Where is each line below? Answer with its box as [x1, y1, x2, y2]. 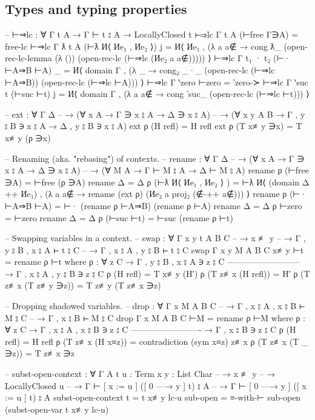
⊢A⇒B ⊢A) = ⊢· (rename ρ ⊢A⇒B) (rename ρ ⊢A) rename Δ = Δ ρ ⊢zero [5, 199, 302, 212]
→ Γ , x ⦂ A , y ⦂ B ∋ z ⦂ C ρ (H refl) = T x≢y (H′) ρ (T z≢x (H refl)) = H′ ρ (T [5, 267, 310, 279]
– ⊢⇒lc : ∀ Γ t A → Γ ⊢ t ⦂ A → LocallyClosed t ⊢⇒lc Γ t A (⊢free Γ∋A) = [5, 28, 299, 41]
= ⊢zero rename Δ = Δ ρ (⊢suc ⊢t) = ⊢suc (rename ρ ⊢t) [5, 211, 233, 224]
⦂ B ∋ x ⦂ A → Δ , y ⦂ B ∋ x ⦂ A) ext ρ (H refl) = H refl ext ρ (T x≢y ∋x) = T [5, 119, 302, 132]
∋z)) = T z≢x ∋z [5, 347, 75, 359]
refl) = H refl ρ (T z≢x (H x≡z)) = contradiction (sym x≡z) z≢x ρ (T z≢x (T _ [5, 335, 308, 347]
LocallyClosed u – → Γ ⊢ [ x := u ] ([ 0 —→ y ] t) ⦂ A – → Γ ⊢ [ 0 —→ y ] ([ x [5, 379, 307, 392]
